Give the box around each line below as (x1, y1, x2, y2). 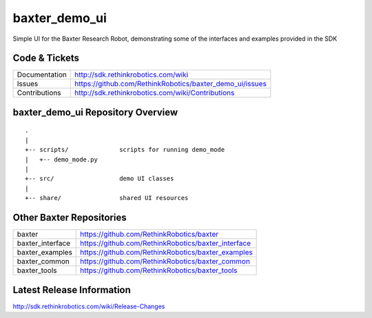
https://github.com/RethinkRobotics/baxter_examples (80, 248, 253, 257)
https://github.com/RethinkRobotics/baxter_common (80, 257, 251, 266)
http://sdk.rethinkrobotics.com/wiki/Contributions (74, 88, 235, 98)
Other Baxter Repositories (12, 212, 127, 223)
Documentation (17, 70, 67, 79)
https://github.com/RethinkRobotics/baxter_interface (80, 239, 251, 248)
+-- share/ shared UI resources (25, 194, 189, 202)
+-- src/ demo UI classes (25, 175, 174, 183)
